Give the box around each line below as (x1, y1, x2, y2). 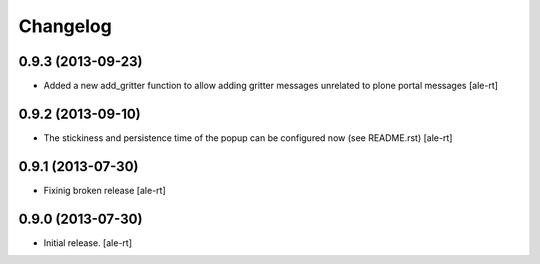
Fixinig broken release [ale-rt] (43, 184, 166, 196)
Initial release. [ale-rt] (43, 236, 132, 249)
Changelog (18, 15, 112, 37)
